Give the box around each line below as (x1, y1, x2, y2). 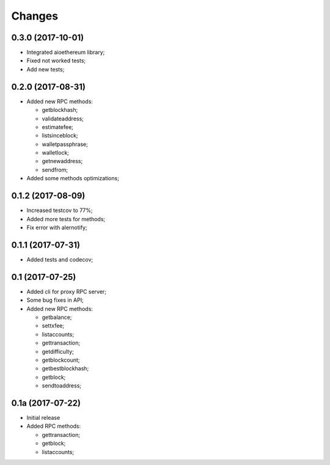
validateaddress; (42, 115, 84, 122)
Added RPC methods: (26, 422, 81, 430)
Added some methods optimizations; (26, 175, 119, 182)
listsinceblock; (42, 132, 79, 139)
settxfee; (42, 322, 64, 329)
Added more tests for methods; (26, 215, 106, 222)
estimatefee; (42, 123, 73, 131)
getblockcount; (42, 356, 80, 364)
